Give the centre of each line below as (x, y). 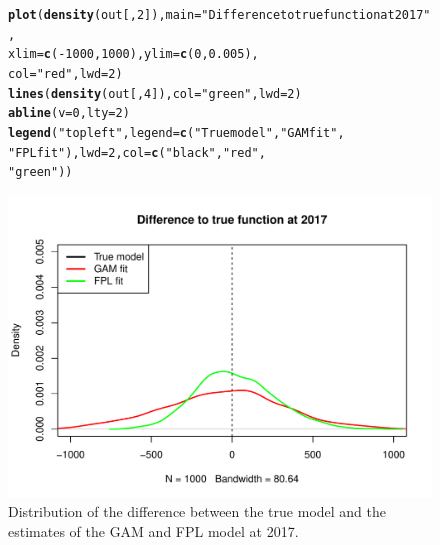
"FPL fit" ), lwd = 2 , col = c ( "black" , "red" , (137, 152)
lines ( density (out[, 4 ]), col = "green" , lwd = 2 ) (155, 93)
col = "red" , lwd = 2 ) (65, 73)
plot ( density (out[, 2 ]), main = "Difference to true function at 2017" (219, 15)
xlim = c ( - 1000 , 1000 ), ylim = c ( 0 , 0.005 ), (133, 54)
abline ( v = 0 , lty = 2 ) (69, 113)
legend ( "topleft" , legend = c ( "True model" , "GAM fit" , (176, 132)
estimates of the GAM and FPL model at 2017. (153, 530)
